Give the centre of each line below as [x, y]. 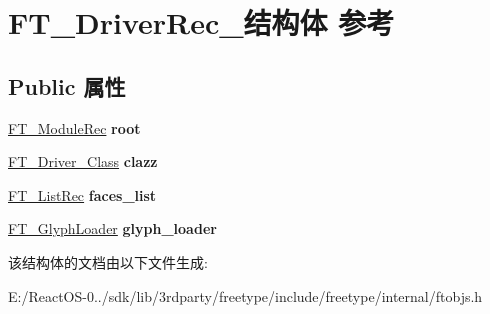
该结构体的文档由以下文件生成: [108, 261]
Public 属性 [67, 85]
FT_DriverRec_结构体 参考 [201, 22]
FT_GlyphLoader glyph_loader [112, 228]
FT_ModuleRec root [74, 127]
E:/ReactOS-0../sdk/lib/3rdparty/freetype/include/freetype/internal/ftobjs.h [245, 295]
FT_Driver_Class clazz [83, 161]
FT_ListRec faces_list [82, 194]
